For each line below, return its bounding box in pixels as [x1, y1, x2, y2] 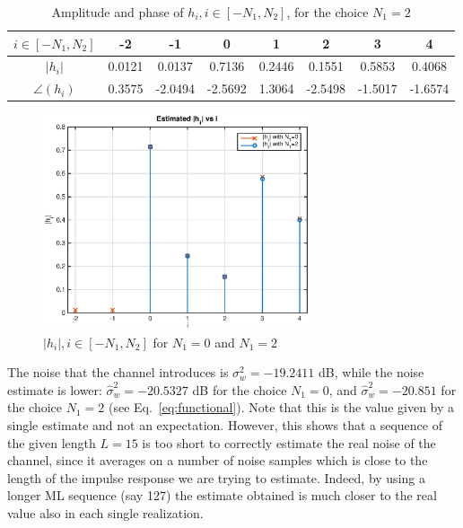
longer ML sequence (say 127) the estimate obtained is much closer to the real [7, 486, 437, 505]
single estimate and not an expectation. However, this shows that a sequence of [7, 416, 443, 435]
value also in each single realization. [7, 504, 204, 522]
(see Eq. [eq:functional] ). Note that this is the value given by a [108, 398, 455, 417]
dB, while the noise [319, 363, 424, 382]
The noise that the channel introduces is [7, 363, 229, 382]
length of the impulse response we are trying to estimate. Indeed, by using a [7, 468, 425, 487]
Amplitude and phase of [51, 3, 184, 21]
